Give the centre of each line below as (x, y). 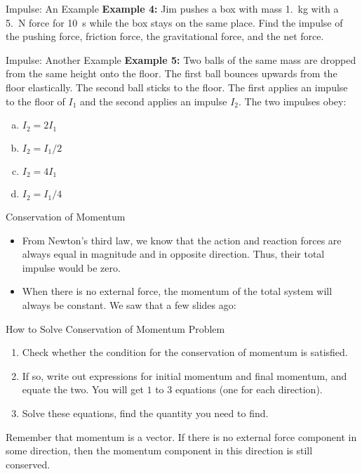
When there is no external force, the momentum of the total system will (177, 291)
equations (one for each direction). (249, 389)
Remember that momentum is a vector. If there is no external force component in (181, 436)
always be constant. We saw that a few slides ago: (129, 305)
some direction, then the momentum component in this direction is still (159, 450)
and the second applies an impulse (154, 101)
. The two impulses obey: (293, 101)
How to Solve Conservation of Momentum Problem (115, 328)
